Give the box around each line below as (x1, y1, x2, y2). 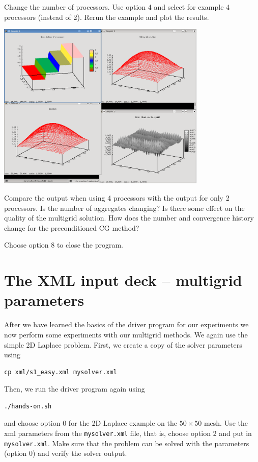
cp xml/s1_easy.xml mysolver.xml (4, 368, 117, 376)
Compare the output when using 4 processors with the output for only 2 (4, 192, 230, 203)
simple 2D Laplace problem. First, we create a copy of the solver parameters (4, 339, 242, 350)
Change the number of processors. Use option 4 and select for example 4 (4, 2, 230, 12)
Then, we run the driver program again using (4, 383, 145, 394)
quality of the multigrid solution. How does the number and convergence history (4, 212, 254, 223)
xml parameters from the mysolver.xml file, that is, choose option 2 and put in (4, 428, 252, 439)
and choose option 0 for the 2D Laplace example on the (4, 418, 177, 428)
